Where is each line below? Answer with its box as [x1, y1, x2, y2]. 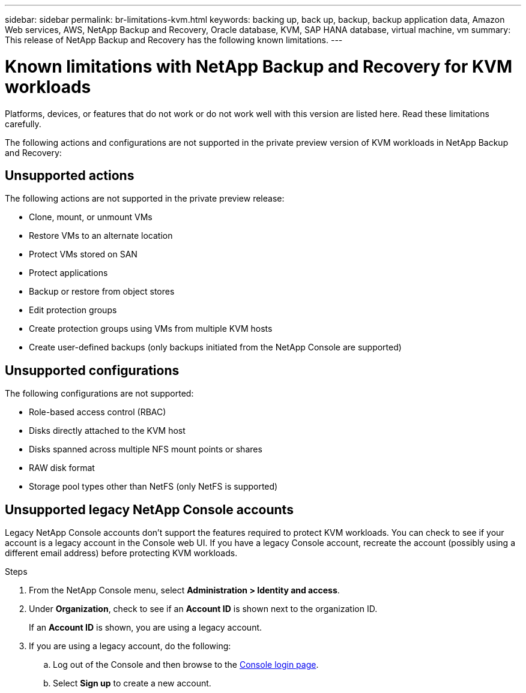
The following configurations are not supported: [5, 388, 194, 399]
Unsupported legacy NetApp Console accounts [5, 502, 294, 517]
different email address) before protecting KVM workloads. [5, 548, 238, 559]
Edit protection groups [29, 305, 117, 316]
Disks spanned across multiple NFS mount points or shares [29, 444, 262, 455]
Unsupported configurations [5, 362, 180, 378]
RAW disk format [29, 463, 95, 473]
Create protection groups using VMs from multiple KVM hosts [29, 323, 273, 334]
